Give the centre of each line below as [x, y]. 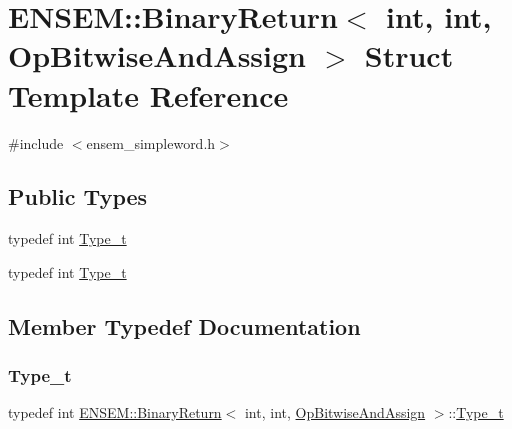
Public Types [78, 196]
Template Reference [148, 94]
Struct [409, 55]
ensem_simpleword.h [151, 142]
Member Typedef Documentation [184, 325]
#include [36, 142]
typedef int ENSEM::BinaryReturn [115, 412]
